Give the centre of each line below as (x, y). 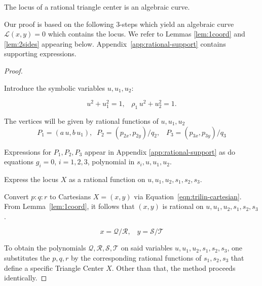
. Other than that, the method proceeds (174, 267)
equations (19, 162)
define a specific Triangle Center (54, 267)
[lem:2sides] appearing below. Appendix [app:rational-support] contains (115, 43)
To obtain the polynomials (45, 248)
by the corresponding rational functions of (136, 257)
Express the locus (31, 179)
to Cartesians (70, 196)
